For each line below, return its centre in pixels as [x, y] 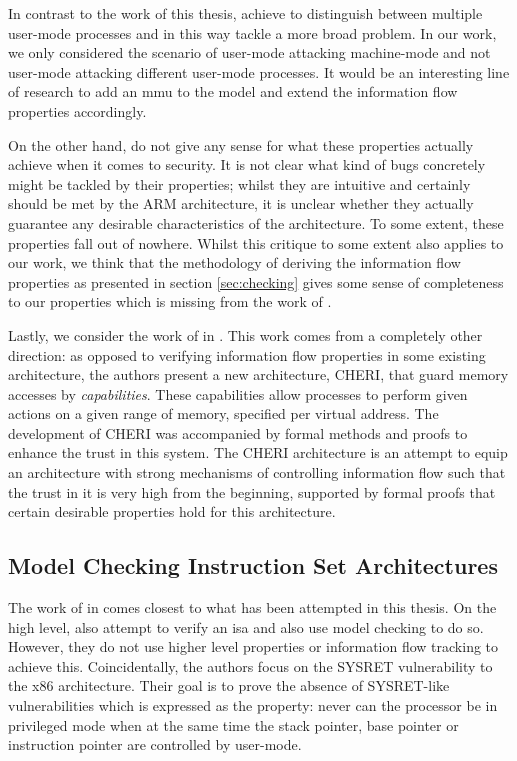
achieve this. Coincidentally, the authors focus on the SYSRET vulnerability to [250, 665]
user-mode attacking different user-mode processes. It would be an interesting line [259, 71]
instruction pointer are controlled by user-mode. [155, 744]
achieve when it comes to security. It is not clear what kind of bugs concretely [247, 164]
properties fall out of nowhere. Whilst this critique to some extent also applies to [256, 242]
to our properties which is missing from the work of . [170, 301]
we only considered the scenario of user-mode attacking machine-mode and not [249, 52]
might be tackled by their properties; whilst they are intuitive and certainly [239, 183]
